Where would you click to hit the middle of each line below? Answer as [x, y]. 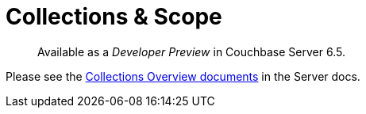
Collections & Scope [114, 17]
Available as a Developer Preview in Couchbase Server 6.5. [191, 51]
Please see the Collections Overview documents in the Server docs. [183, 76]
